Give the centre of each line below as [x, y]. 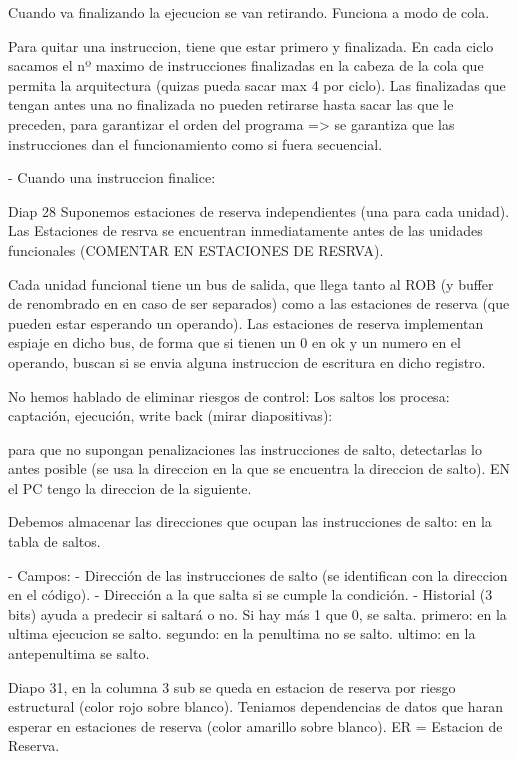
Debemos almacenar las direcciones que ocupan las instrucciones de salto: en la [250, 521]
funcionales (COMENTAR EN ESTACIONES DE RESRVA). [196, 249]
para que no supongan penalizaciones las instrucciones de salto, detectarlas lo [245, 448]
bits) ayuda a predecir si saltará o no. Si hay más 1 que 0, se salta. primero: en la [257, 613]
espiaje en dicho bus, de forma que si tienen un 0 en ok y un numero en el [234, 342]
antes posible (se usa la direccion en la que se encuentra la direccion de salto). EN [259, 468]
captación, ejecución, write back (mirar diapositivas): [170, 415]
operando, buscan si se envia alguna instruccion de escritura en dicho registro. [247, 361]
